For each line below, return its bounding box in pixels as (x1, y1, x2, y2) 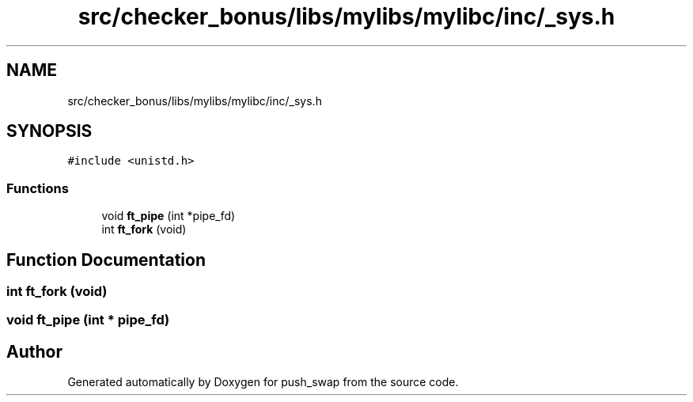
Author (6, 341, 62, 362)
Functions (6, 180, 69, 196)
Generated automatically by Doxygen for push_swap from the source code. (67, 375, 459, 389)
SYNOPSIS (6, 121, 93, 142)
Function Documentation (6, 249, 206, 270)
